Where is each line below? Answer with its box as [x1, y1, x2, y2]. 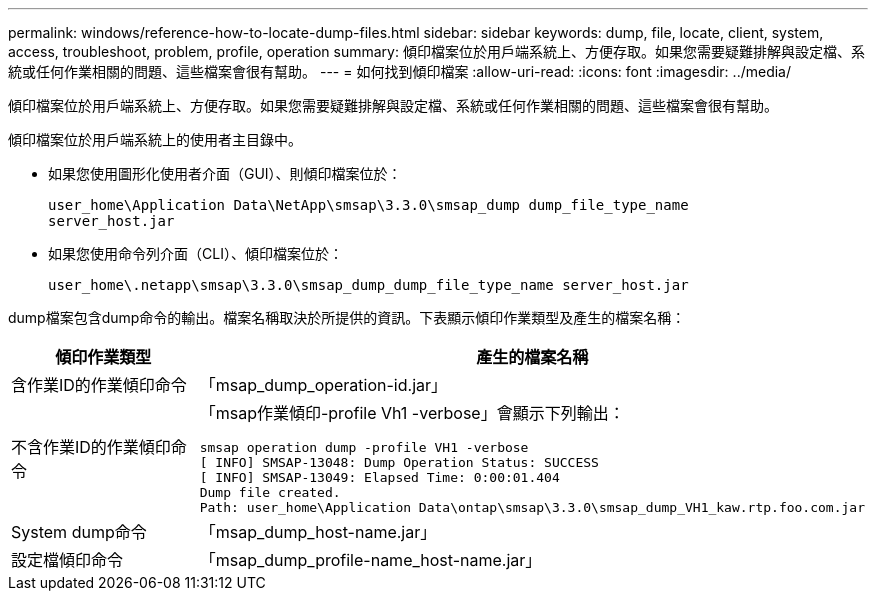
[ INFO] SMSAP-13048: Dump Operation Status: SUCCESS [199, 455, 599, 470]
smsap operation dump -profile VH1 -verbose [199, 440, 529, 455]
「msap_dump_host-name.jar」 [199, 522, 437, 542]
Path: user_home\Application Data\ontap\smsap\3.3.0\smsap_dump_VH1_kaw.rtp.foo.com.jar [199, 500, 865, 515]
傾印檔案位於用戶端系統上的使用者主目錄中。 [8, 131, 302, 148]
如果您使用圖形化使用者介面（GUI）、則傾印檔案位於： [48, 165, 402, 182]
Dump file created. [199, 485, 341, 500]
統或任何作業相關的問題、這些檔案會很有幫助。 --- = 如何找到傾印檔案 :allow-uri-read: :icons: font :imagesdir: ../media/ [8, 63, 792, 80]
